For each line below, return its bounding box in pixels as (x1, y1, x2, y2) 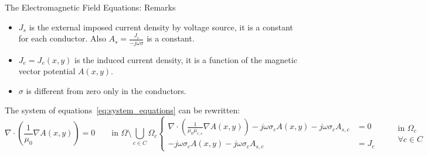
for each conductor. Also (18, 32, 106, 44)
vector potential (18, 65, 76, 77)
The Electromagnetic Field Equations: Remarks (5, 1, 176, 13)
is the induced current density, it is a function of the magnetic (74, 53, 297, 65)
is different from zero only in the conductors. (26, 84, 186, 96)
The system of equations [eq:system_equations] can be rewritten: (5, 104, 240, 116)
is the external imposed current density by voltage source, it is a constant (29, 20, 293, 33)
